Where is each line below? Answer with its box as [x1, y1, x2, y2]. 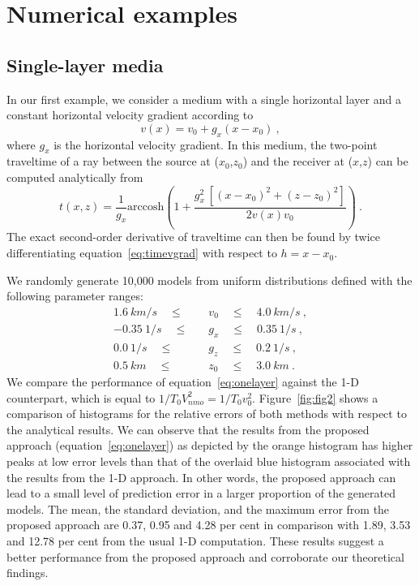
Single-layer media [6, 52, 164, 77]
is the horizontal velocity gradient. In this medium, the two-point [53, 136, 378, 153]
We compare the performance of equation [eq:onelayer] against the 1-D [6, 373, 359, 390]
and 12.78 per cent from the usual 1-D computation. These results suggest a [6, 532, 384, 549]
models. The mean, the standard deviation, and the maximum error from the [6, 500, 390, 517]
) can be [367, 153, 408, 170]
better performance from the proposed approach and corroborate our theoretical [6, 548, 404, 565]
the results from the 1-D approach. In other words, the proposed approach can [6, 468, 396, 485]
